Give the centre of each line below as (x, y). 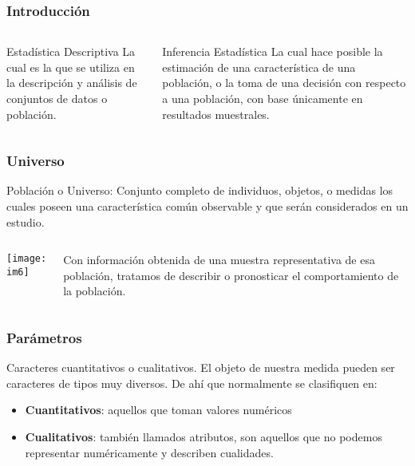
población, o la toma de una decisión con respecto (284, 83)
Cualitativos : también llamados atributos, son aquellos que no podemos (204, 436)
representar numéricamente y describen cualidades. (149, 452)
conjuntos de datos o (57, 98)
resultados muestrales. (216, 114)
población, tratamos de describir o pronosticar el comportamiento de (231, 275)
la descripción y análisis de (72, 83)
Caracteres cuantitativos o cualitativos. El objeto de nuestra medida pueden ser (201, 367)
